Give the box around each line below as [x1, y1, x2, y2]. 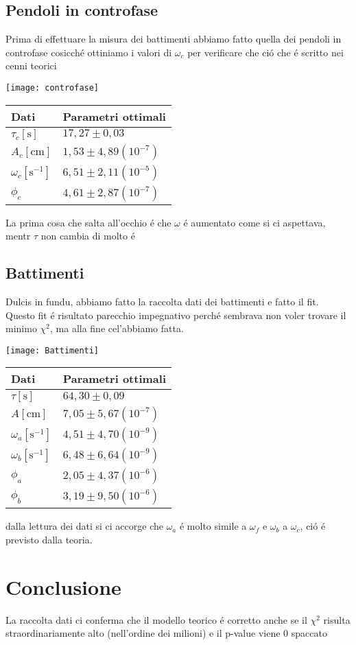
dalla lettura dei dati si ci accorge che [5, 519, 163, 533]
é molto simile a [179, 519, 247, 533]
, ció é [300, 519, 326, 533]
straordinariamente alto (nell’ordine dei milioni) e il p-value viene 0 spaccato [5, 626, 327, 640]
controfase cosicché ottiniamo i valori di [5, 45, 172, 59]
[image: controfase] [5, 82, 99, 93]
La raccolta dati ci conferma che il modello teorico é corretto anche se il [5, 612, 307, 626]
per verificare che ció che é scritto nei [187, 45, 344, 59]
